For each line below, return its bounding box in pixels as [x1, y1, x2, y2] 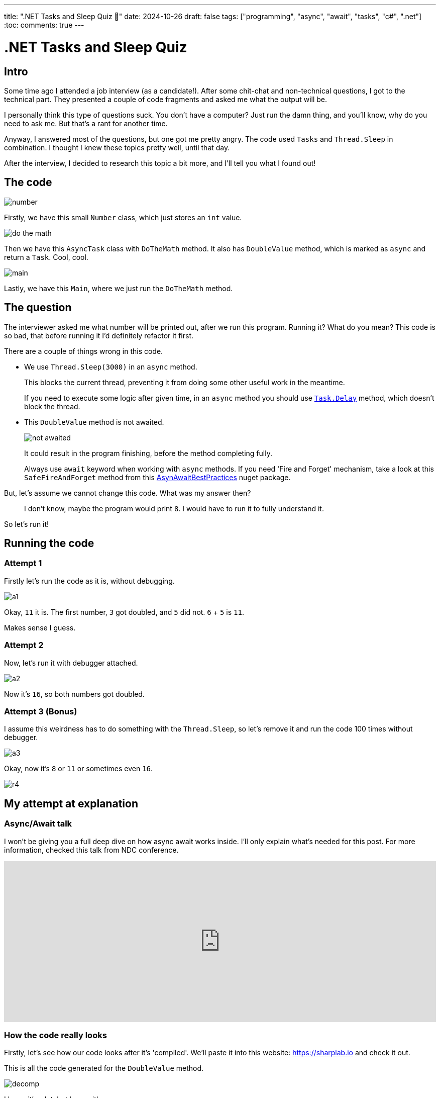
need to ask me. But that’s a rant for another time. [4, 119, 168, 128]
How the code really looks [4, 1030, 107, 1040]
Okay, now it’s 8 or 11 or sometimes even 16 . [4, 764, 153, 773]
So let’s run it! [4, 519, 49, 528]
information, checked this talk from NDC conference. [4, 845, 179, 854]
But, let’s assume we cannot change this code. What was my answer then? [4, 488, 251, 497]
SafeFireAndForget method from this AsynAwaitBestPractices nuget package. [24, 473, 291, 482]
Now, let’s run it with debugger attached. [4, 658, 138, 667]
